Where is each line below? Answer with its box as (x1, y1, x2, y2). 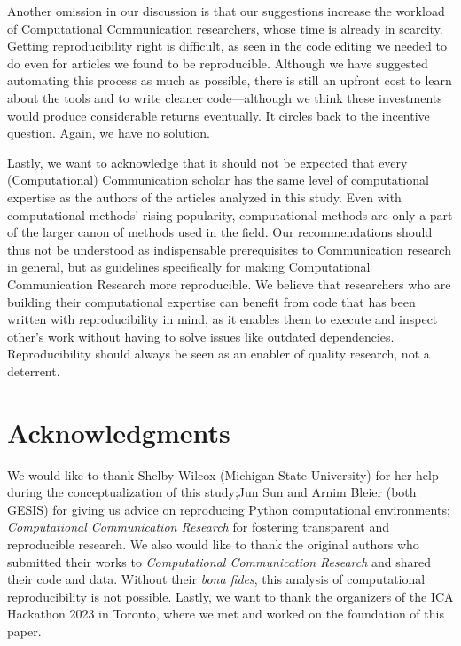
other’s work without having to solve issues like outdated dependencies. (7, 327, 395, 345)
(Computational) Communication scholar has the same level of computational (7, 170, 429, 189)
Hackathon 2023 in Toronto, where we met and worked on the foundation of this (7, 604, 444, 623)
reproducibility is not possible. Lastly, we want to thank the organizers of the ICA (7, 587, 454, 605)
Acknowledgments (7, 414, 230, 450)
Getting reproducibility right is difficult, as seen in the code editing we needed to (7, 36, 447, 55)
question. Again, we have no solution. (7, 123, 210, 142)
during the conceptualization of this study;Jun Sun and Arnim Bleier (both (7, 483, 417, 501)
